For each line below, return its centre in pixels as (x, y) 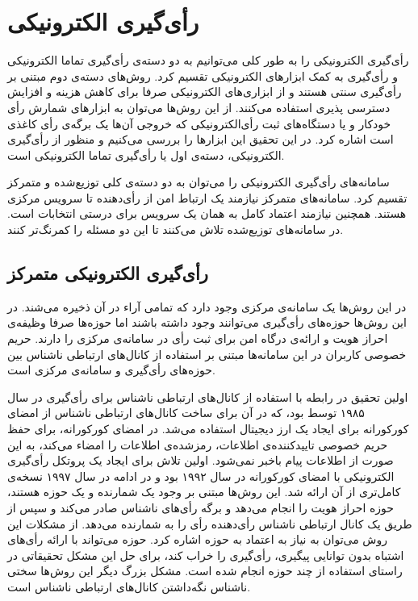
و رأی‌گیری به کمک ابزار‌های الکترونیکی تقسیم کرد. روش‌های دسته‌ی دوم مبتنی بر (203, 75)
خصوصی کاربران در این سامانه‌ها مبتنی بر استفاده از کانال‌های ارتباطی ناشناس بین (207, 354)
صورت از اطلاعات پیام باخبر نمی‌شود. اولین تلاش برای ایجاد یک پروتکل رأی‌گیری (201, 460)
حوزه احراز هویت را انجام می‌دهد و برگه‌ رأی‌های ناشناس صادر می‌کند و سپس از (201, 507)
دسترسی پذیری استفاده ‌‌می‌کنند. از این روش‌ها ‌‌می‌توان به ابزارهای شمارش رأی (199, 107)
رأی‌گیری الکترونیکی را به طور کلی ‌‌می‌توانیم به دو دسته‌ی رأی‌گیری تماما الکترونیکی (208, 60)
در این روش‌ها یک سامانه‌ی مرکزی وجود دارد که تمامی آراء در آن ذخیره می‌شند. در (207, 306)
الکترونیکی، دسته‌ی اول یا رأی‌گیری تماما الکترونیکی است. (146, 154)
